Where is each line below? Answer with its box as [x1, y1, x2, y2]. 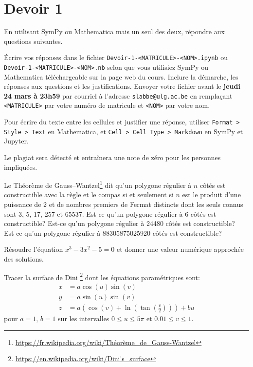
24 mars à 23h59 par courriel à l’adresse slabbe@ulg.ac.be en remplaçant [4, 90, 233, 101]
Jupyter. [4, 136, 29, 146]
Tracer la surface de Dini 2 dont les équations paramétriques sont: [4, 270, 200, 282]
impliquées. [4, 162, 37, 172]
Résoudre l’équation [4, 244, 63, 254]
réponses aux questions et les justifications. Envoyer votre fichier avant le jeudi [4, 81, 240, 91]
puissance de [4, 199, 41, 209]
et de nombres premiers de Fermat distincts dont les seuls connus [49, 199, 243, 209]
